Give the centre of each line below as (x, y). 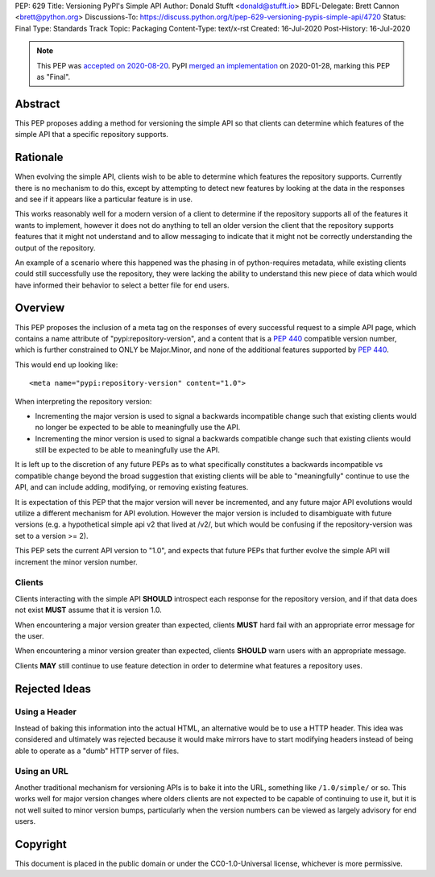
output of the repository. (55, 248)
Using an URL (41, 772)
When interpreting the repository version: (83, 401)
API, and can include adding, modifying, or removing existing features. (132, 487)
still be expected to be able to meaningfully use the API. (128, 450)
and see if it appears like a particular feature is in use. (104, 199)
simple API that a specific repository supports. (92, 134)
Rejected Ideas (53, 689)
